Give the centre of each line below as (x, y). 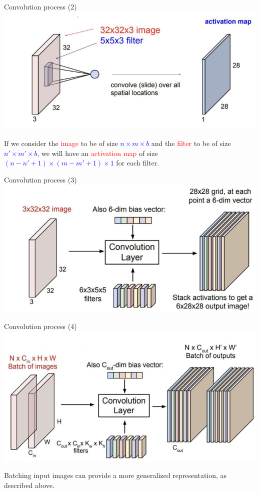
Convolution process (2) (40, 6)
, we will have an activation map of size (97, 153)
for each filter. (137, 163)
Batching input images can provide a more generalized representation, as (115, 475)
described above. (29, 485)
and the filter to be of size (191, 143)
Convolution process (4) (40, 326)
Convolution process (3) (40, 179)
